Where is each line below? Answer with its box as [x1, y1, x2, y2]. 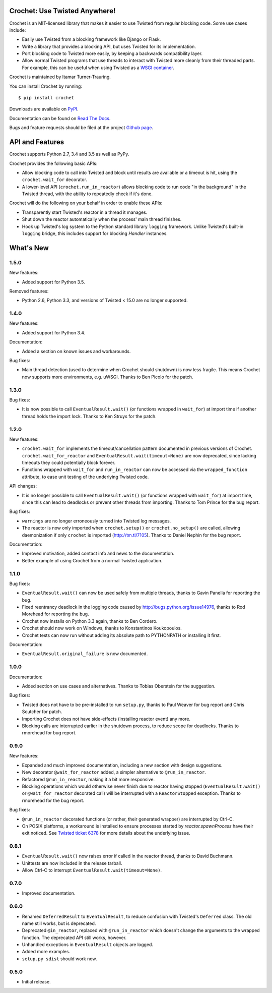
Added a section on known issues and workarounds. [22, 348, 131, 354]
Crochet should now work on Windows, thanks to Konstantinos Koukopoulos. [22, 625, 182, 631]
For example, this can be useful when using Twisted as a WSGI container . [22, 65, 174, 71]
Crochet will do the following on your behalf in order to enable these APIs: [9, 200, 163, 206]
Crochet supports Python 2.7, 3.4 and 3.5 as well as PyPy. [9, 151, 129, 157]
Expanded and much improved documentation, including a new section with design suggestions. [22, 762, 223, 768]
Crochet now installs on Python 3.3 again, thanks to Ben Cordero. [22, 618, 158, 624]
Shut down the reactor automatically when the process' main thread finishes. [22, 216, 182, 222]
